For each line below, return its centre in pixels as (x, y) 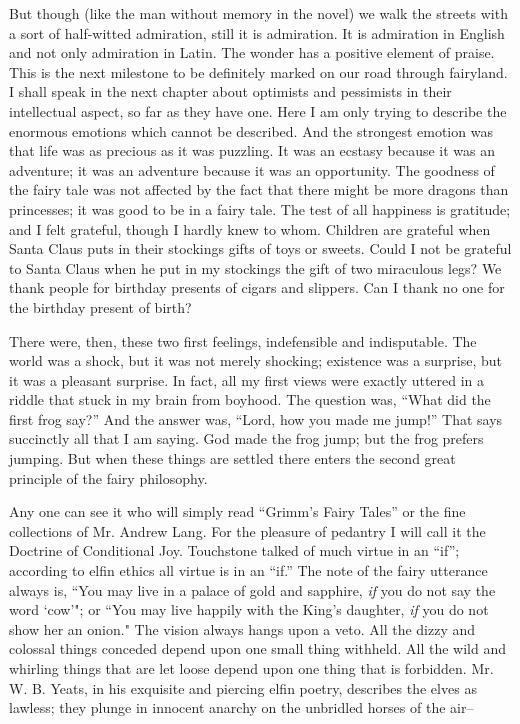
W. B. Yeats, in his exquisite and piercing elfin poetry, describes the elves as (243, 687)
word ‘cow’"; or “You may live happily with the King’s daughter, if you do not (249, 609)
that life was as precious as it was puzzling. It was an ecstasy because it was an (252, 150)
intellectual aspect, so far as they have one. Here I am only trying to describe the (258, 110)
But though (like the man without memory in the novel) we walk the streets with (258, 13)
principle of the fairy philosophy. (108, 477)
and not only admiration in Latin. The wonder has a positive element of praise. (252, 52)
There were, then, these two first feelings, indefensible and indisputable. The (243, 340)
